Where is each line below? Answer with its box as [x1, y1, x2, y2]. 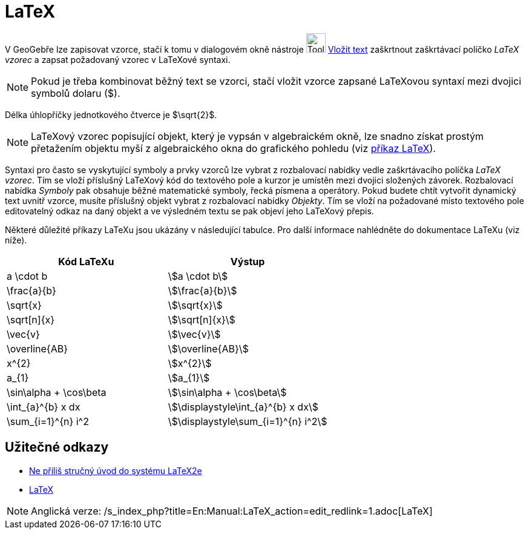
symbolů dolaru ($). [31, 87, 120, 99]
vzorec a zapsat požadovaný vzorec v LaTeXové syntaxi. [5, 54, 231, 65]
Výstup [230, 255, 265, 268]
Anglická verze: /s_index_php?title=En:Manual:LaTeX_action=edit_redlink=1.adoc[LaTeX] [31, 504, 433, 517]
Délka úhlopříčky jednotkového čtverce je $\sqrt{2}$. [5, 109, 217, 120]
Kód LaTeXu [58, 255, 114, 268]
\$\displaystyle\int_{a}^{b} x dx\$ [168, 400, 318, 413]
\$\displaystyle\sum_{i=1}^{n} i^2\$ [168, 415, 327, 427]
